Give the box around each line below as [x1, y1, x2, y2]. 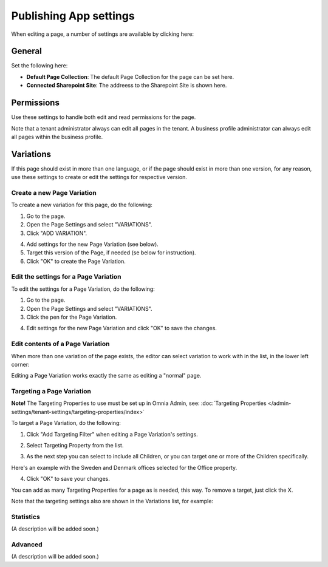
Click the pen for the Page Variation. [26, 313, 117, 321]
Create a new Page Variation [11, 188, 97, 197]
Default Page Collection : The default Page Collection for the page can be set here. [26, 73, 234, 80]
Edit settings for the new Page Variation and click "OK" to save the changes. [26, 325, 217, 332]
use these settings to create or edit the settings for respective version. [11, 174, 188, 181]
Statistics [11, 512, 41, 521]
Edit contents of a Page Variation [11, 340, 110, 348]
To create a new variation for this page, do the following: [11, 201, 153, 209]
